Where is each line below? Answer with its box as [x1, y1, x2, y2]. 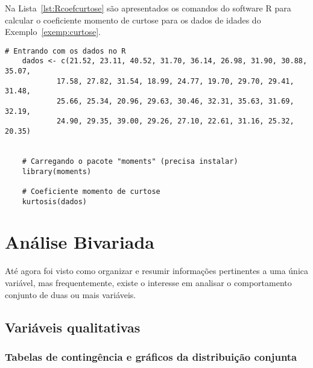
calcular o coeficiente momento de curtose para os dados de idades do [5, 13, 261, 26]
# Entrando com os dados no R [5, 46, 126, 55]
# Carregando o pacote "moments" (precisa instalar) [22, 157, 238, 166]
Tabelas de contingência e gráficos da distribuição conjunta [5, 349, 297, 364]
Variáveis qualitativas [5, 317, 141, 336]
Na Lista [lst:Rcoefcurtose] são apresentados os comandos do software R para [5, 2, 291, 14]
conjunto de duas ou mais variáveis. [5, 288, 136, 301]
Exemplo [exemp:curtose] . [5, 25, 101, 38]
